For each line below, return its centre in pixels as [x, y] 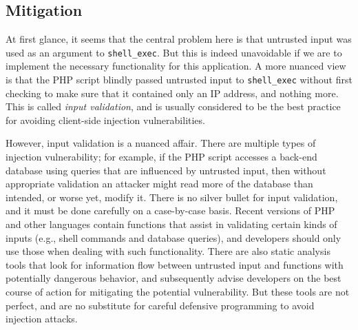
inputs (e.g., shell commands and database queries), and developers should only [173, 237]
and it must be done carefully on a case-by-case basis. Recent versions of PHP [170, 210]
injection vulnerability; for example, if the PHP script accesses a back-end [161, 157]
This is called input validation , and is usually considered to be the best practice [173, 106]
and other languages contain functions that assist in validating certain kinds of [171, 224]
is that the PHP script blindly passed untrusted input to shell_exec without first [179, 80]
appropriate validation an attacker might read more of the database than [159, 184]
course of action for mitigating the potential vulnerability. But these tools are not [178, 292]
